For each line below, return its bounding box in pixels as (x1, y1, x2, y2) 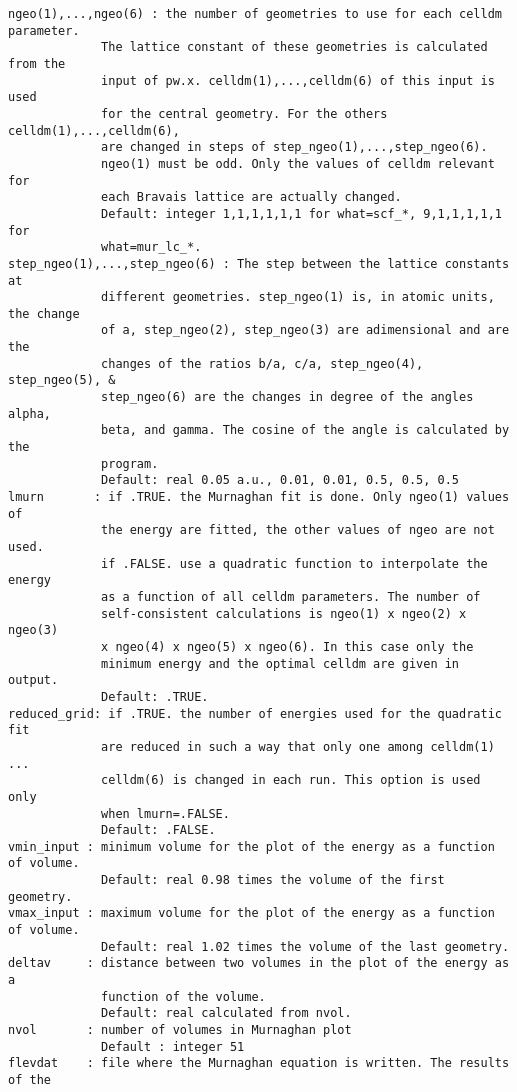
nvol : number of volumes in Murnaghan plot (8, 1023, 352, 1038)
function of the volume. (101, 989, 266, 1004)
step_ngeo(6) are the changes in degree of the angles (101, 390, 474, 405)
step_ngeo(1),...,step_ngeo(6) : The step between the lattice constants (8, 256, 510, 271)
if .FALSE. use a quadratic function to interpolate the (101, 556, 488, 571)
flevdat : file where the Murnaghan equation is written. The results (8, 1056, 510, 1071)
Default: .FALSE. (101, 823, 216, 838)
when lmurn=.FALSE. (101, 806, 230, 821)
